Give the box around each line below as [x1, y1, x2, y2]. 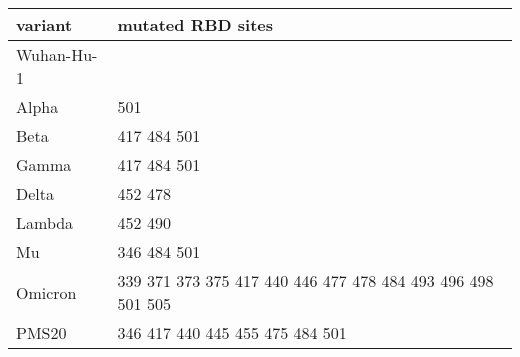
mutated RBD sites [117, 13, 274, 36]
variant [16, 13, 73, 36]
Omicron [16, 280, 77, 304]
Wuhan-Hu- [16, 43, 98, 66]
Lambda [16, 211, 74, 234]
